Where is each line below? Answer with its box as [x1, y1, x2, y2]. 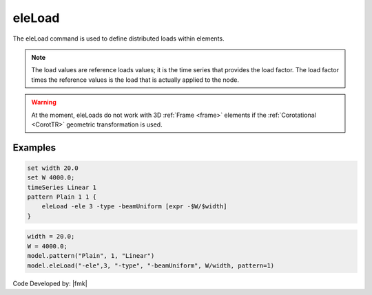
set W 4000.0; [27, 174, 75, 182]
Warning [31, 98, 56, 107]
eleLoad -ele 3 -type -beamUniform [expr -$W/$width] [41, 203, 227, 210]
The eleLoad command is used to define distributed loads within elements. [12, 34, 225, 43]
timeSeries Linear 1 [27, 183, 96, 191]
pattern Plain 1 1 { [27, 193, 96, 201]
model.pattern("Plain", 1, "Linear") [27, 252, 155, 260]
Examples [12, 142, 56, 153]
